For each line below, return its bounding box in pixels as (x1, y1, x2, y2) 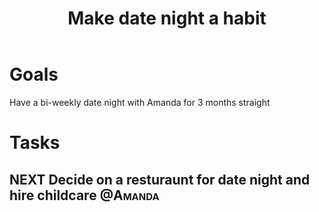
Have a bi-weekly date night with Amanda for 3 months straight (9, 96, 271, 108)
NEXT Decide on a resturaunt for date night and (9, 171, 311, 188)
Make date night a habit (67, 7, 267, 30)
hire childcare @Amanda (9, 187, 160, 204)
